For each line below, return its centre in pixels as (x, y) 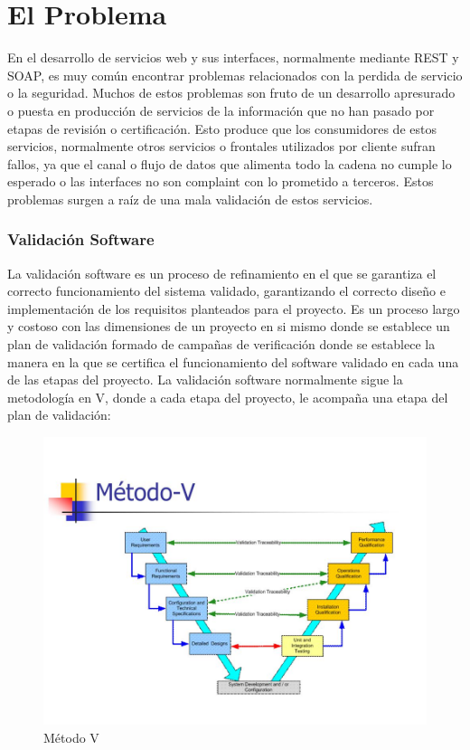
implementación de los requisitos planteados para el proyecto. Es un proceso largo (234, 308)
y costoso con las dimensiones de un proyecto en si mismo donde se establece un (229, 326)
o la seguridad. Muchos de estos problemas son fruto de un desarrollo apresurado (231, 93)
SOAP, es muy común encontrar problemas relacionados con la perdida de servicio (235, 75)
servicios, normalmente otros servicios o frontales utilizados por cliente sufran (221, 146)
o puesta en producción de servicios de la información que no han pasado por (221, 110)
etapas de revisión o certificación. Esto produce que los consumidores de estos (222, 128)
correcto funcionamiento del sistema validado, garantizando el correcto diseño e (226, 291)
